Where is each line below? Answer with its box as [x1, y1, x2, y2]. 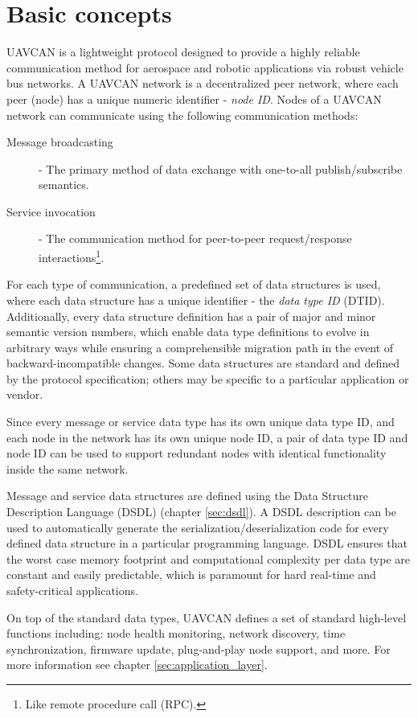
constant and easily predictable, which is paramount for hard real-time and [6, 566, 376, 583]
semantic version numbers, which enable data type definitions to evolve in [6, 323, 370, 340]
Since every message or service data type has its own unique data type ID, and [6, 413, 395, 430]
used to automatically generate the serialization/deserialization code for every [6, 519, 389, 535]
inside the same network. [6, 460, 129, 477]
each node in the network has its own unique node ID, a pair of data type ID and [6, 429, 408, 445]
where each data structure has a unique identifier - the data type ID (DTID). [6, 291, 385, 308]
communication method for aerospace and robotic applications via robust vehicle [6, 59, 404, 76]
